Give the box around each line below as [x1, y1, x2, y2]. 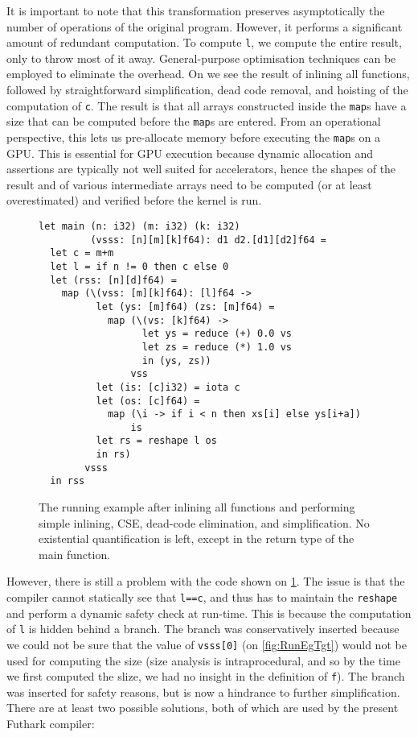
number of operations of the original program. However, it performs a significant [6, 18, 403, 35]
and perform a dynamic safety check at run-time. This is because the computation [6, 604, 412, 621]
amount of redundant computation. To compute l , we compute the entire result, [6, 34, 402, 51]
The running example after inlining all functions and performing [39, 499, 355, 515]
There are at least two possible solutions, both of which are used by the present [6, 699, 399, 716]
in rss [50, 475, 85, 487]
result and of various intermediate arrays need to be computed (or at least [6, 176, 372, 193]
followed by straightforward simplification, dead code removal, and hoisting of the [6, 81, 408, 98]
